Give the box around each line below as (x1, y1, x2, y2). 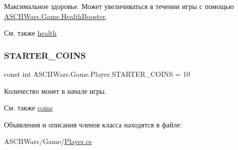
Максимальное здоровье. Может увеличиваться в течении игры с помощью (4, 1, 234, 11)
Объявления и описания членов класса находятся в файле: (4, 119, 182, 129)
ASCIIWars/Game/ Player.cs (4, 136, 92, 146)
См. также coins (4, 102, 53, 113)
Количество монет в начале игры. (4, 85, 107, 96)
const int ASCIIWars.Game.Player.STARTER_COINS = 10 (4, 69, 190, 79)
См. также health (4, 28, 57, 38)
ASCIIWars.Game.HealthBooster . (4, 11, 108, 21)
